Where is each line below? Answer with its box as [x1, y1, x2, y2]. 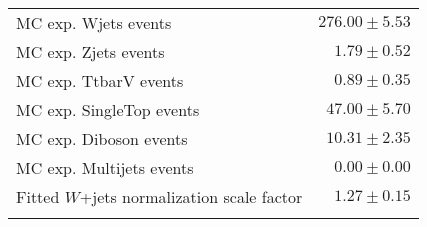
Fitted [16, 185, 60, 208]
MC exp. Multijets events [16, 156, 194, 179]
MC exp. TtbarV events [16, 69, 184, 92]
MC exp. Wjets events [16, 11, 172, 34]
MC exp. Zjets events [16, 40, 165, 63]
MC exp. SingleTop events [16, 98, 200, 121]
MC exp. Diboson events [16, 127, 188, 150]
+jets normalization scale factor [79, 185, 303, 208]
